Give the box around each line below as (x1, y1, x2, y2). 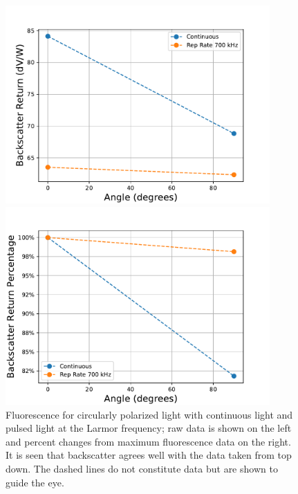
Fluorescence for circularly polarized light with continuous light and (6, 407, 293, 421)
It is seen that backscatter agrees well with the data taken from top (6, 448, 292, 462)
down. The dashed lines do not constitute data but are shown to (6, 461, 278, 475)
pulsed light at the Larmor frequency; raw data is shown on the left (6, 421, 292, 435)
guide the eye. (6, 475, 64, 489)
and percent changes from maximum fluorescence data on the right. (6, 434, 291, 448)
